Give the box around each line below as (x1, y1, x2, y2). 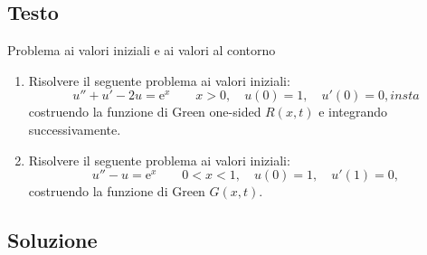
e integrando (318, 102, 388, 121)
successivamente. (28, 119, 121, 138)
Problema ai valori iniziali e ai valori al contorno (7, 41, 276, 60)
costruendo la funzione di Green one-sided (28, 102, 261, 121)
